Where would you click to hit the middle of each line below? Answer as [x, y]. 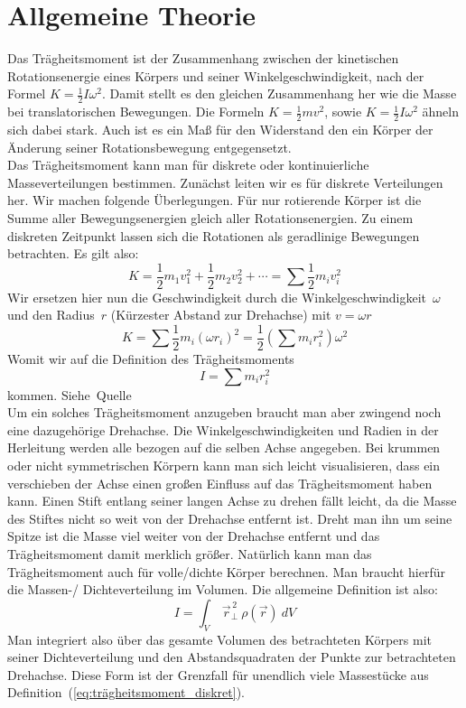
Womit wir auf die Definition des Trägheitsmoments [151, 359]
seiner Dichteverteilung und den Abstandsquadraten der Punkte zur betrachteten [232, 657]
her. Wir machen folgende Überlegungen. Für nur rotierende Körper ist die [214, 200]
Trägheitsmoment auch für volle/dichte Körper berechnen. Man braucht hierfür [226, 571]
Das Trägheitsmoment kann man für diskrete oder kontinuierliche [188, 165]
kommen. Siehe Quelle [70, 394]
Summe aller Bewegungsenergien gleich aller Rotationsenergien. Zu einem [210, 217]
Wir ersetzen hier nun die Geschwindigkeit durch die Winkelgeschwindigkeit [217, 297]
